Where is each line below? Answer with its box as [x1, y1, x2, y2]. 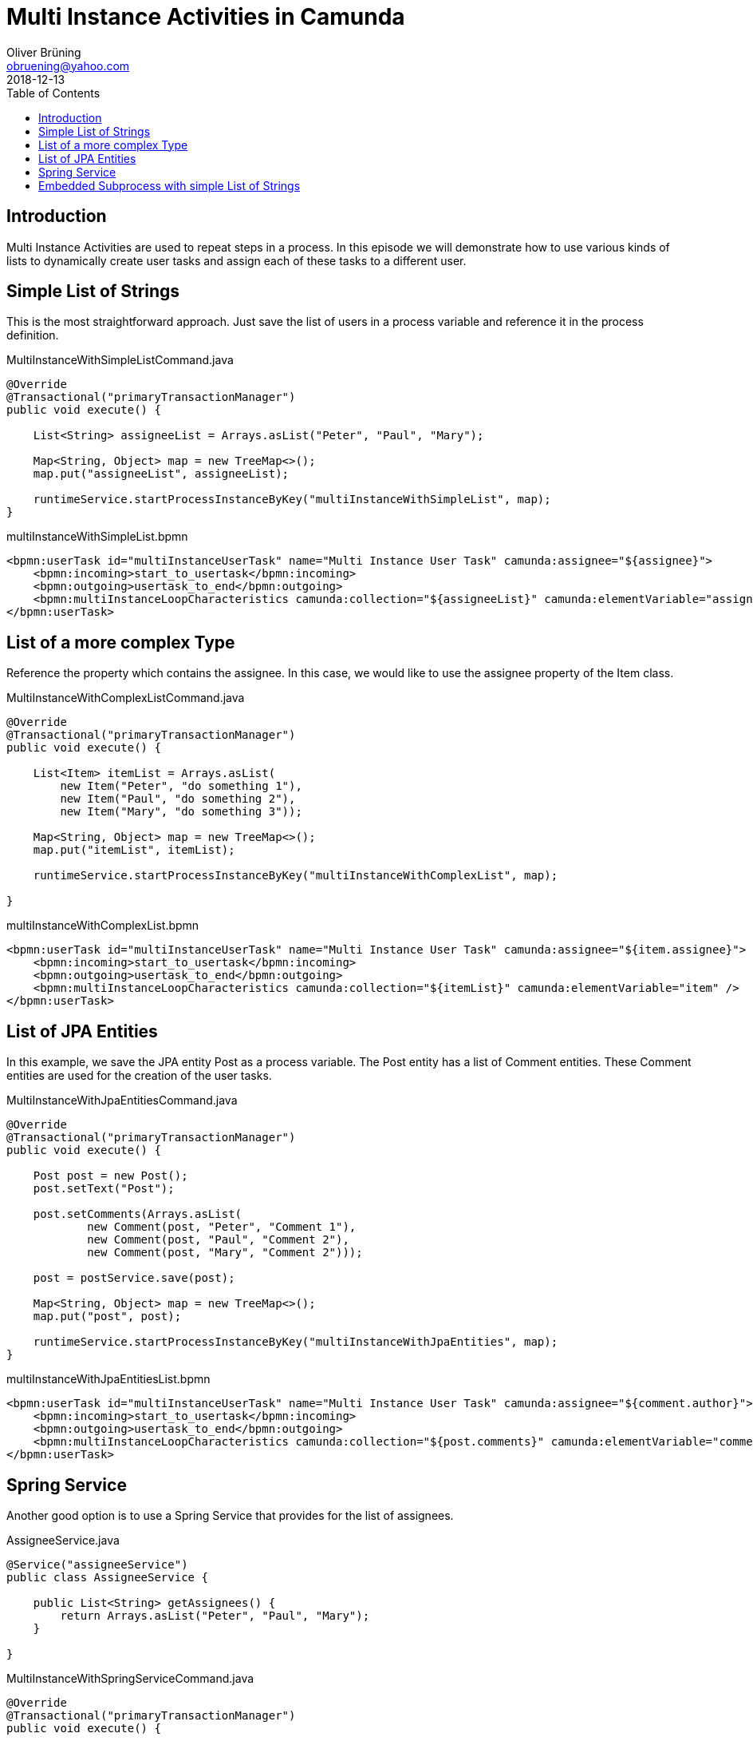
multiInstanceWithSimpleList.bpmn [6, 529, 188, 544]
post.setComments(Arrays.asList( [33, 1208, 242, 1221]
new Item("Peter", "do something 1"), [60, 779, 302, 793]
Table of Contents [6, 85, 101, 100]
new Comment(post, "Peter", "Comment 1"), [87, 1220, 357, 1234]
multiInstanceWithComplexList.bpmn [6, 918, 199, 933]
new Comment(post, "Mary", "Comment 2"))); [87, 1246, 363, 1259]
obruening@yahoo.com [6, 58, 130, 73]
